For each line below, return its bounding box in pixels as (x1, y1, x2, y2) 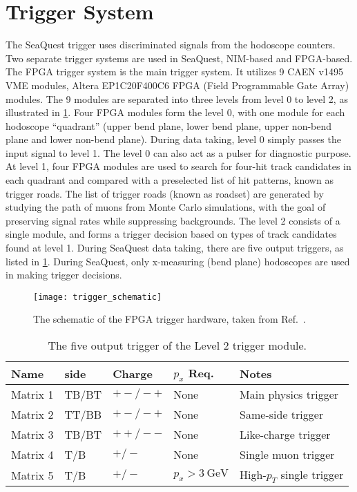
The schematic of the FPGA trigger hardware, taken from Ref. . (33, 312, 306, 326)
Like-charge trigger (240, 426, 331, 443)
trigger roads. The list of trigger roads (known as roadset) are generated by (6, 186, 324, 200)
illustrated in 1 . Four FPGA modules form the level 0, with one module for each (6, 105, 345, 120)
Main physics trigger (240, 386, 339, 403)
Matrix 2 (11, 406, 54, 423)
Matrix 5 (11, 466, 54, 483)
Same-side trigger (240, 406, 324, 423)
